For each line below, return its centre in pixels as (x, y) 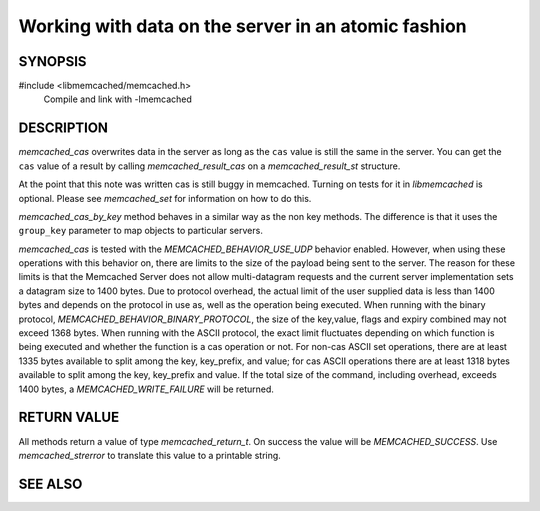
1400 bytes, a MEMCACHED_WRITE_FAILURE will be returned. (146, 389)
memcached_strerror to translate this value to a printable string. (150, 455)
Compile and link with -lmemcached (117, 99)
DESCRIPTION (63, 128)
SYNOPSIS (52, 61)
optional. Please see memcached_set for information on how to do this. (165, 198)
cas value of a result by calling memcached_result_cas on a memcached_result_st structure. (209, 166)
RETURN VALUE (69, 417)
